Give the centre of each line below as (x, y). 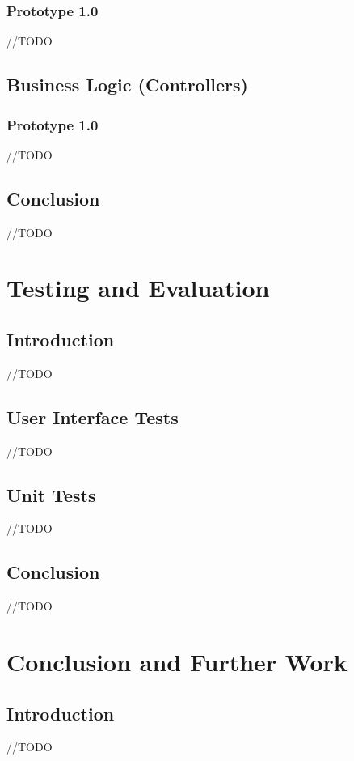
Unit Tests (51, 494)
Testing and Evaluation (138, 288)
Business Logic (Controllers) (127, 85)
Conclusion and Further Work (177, 661)
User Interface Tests (93, 417)
